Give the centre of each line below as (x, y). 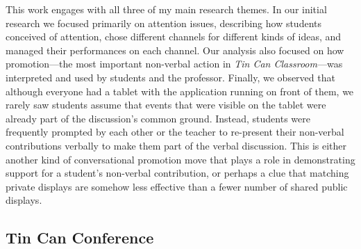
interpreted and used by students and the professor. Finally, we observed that (170, 77)
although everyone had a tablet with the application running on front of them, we (180, 91)
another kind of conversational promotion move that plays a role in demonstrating (180, 159)
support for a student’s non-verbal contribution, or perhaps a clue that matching (177, 173)
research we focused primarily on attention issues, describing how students (164, 23)
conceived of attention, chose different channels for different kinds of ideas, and (174, 37)
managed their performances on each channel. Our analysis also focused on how (175, 50)
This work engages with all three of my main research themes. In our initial (166, 9)
